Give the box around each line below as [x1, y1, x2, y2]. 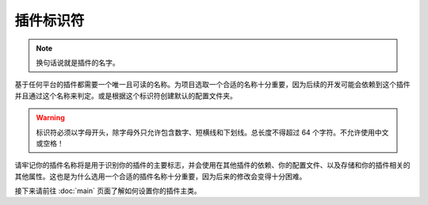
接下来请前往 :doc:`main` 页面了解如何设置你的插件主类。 [14, 186, 201, 196]
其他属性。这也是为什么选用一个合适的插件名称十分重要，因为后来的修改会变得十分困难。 [14, 171, 307, 181]
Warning [36, 113, 65, 123]
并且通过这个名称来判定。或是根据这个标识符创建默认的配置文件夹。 [14, 91, 237, 101]
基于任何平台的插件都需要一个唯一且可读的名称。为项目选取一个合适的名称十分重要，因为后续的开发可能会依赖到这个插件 [14, 80, 411, 89]
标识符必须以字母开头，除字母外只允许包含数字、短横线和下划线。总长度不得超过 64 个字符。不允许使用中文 [36, 127, 389, 137]
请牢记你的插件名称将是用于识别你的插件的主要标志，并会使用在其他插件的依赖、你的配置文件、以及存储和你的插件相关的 [14, 161, 411, 170]
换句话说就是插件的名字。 [36, 58, 120, 67]
